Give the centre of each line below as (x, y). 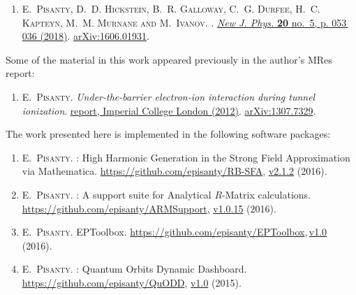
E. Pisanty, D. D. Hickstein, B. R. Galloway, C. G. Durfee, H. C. (171, 8)
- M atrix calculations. (266, 194)
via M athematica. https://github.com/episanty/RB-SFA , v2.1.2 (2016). (175, 171)
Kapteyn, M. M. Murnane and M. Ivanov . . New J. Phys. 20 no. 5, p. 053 (184, 22)
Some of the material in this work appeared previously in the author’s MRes (169, 59)
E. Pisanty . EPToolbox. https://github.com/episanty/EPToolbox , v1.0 (175, 232)
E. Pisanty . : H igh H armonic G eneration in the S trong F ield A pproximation (186, 157)
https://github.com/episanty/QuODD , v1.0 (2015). (132, 282)
